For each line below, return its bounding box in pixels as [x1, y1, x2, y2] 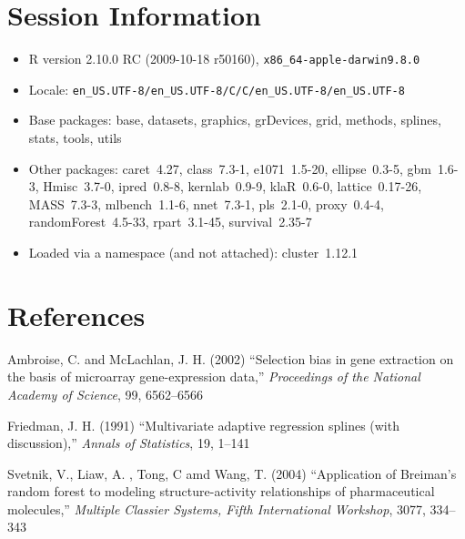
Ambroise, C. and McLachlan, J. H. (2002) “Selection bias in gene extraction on [7, 349, 454, 368]
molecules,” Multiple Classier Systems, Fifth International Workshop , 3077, [7, 499, 426, 518]
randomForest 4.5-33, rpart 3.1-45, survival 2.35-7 [28, 212, 312, 231]
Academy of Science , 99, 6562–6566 [7, 384, 204, 403]
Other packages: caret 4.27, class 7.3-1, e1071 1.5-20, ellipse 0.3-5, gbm [28, 158, 431, 178]
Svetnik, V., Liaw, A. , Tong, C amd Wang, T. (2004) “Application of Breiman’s [7, 463, 457, 483]
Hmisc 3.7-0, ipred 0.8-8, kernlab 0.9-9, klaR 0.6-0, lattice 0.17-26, [43, 177, 422, 196]
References [7, 296, 146, 333]
